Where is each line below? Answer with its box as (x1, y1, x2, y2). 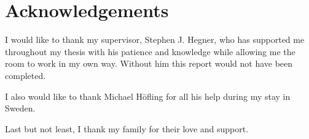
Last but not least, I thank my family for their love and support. (5, 122, 249, 135)
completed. (5, 69, 46, 81)
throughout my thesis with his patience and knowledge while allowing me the (5, 45, 295, 58)
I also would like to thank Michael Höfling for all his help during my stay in (5, 89, 291, 102)
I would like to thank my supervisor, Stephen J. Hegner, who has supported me (5, 33, 305, 46)
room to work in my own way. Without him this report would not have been (5, 57, 293, 70)
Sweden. (5, 102, 36, 115)
